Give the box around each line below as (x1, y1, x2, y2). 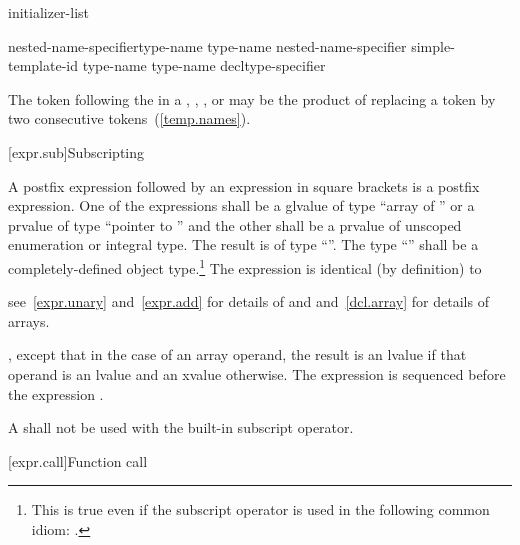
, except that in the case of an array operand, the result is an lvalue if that (8, 344, 467, 365)
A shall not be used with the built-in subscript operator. (8, 417, 354, 438)
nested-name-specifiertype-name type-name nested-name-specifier (8, 35, 407, 56)
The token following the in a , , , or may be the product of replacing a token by (8, 88, 496, 109)
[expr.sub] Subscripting (8, 141, 145, 162)
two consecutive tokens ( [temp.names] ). (8, 108, 251, 129)
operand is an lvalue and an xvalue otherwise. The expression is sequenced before (8, 363, 506, 384)
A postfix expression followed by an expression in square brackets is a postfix (8, 175, 480, 196)
